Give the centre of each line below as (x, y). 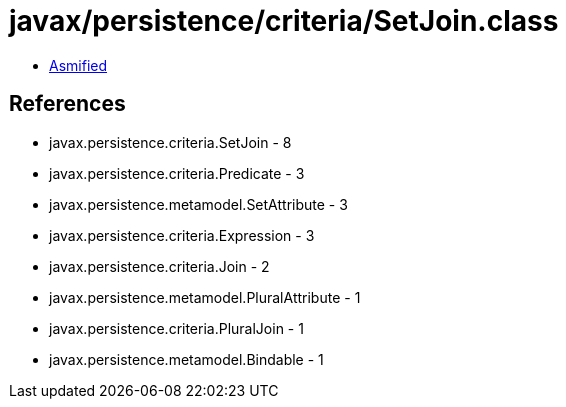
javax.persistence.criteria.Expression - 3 (182, 235)
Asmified (78, 65)
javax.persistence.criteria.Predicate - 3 (177, 173)
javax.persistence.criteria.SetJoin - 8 (170, 142)
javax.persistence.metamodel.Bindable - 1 (186, 359)
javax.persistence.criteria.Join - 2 (159, 266)
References (67, 104)
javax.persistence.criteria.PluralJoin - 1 (176, 328)
